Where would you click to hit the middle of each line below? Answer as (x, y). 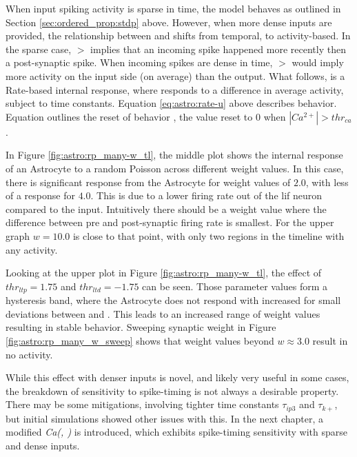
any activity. (32, 249)
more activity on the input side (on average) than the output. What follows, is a (175, 75)
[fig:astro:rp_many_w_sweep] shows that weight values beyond (140, 340)
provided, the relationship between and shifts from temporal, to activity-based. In (178, 35)
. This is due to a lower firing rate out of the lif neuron (206, 195)
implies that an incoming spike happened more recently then (218, 49)
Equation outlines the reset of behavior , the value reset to (129, 116)
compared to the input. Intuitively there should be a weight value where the (166, 209)
